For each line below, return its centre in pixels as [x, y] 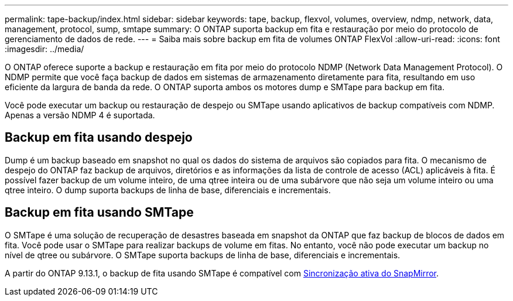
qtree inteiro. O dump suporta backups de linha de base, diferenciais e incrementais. [168, 190]
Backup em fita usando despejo [99, 138]
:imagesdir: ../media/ [45, 49]
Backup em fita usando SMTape [99, 213]
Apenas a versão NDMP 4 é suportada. [80, 115]
